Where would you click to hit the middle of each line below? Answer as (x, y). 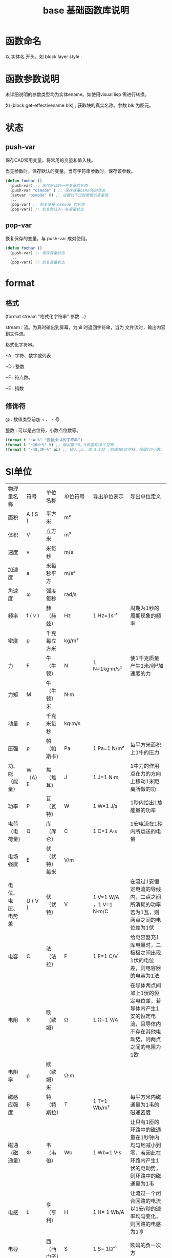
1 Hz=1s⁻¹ (105, 615)
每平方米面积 (146, 745)
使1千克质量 (145, 658)
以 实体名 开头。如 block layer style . (44, 56)
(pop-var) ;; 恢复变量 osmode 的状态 (47, 205)
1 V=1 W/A (106, 897)
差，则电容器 (146, 968)
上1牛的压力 (145, 752)
